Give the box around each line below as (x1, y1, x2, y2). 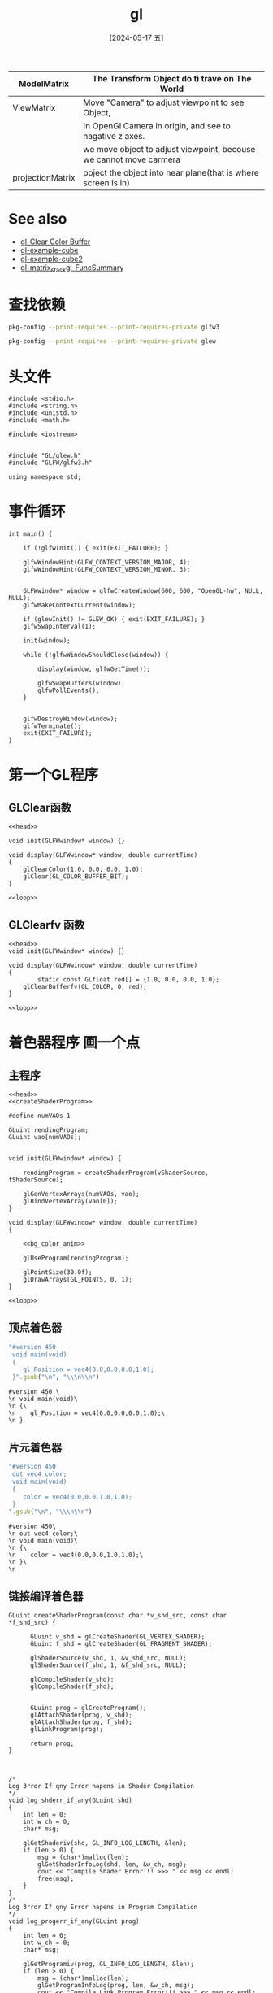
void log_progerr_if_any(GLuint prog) (8, 1917, 140, 1926)
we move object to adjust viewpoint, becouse (83, 143, 256, 154)
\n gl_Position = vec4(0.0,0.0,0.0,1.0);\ (8, 1409, 165, 1417)
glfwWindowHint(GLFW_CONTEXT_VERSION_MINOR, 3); (23, 566, 191, 574)
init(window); (23, 637, 71, 645)
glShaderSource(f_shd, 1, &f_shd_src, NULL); (29, 1660, 187, 1669)
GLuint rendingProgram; (8, 1126, 89, 1134)
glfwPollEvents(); (37, 686, 100, 695)
